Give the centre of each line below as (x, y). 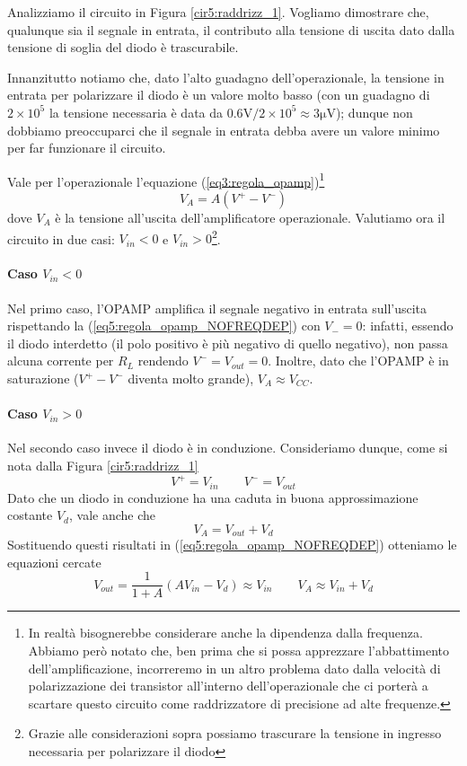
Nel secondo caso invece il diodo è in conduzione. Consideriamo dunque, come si (228, 448)
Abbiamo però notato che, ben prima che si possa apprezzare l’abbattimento (239, 651)
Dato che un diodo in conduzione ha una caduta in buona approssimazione (213, 497)
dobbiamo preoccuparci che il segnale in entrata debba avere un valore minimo (224, 130)
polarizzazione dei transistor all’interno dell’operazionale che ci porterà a (228, 686)
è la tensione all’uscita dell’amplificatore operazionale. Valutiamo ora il (250, 217)
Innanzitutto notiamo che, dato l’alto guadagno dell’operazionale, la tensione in (226, 77)
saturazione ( (43, 379)
